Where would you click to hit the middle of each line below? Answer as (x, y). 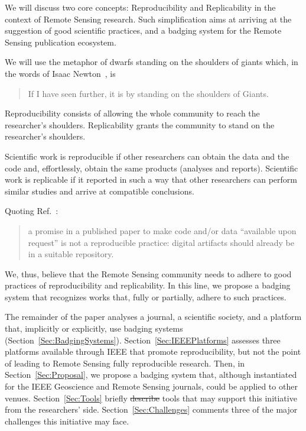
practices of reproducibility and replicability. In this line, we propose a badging (148, 285)
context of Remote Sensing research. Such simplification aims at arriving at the (148, 19)
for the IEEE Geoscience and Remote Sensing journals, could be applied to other (151, 386)
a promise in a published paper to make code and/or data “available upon (162, 230)
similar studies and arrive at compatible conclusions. (100, 191)
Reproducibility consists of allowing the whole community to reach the (132, 113)
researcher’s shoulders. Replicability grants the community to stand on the (140, 124)
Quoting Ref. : (32, 211)
